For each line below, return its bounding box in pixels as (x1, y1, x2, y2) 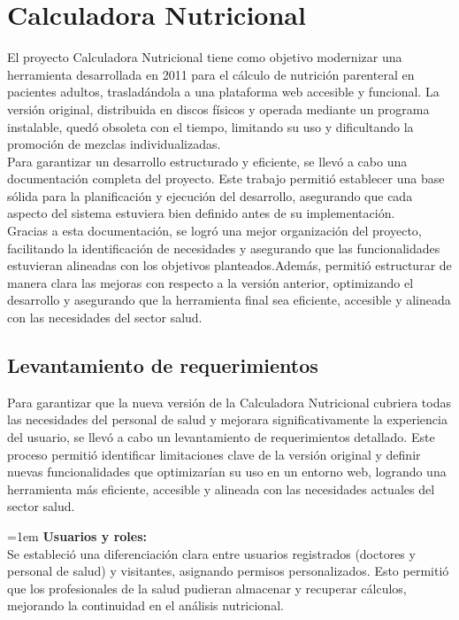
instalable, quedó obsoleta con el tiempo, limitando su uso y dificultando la (7, 117, 414, 136)
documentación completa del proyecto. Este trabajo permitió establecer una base (7, 169, 445, 188)
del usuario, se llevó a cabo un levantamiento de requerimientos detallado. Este (7, 428, 435, 446)
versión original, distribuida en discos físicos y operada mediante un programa (7, 99, 430, 118)
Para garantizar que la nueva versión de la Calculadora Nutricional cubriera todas (7, 392, 451, 411)
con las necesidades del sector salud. (7, 308, 203, 327)
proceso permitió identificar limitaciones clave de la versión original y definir (7, 445, 421, 463)
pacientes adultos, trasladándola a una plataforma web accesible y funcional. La (7, 82, 440, 101)
